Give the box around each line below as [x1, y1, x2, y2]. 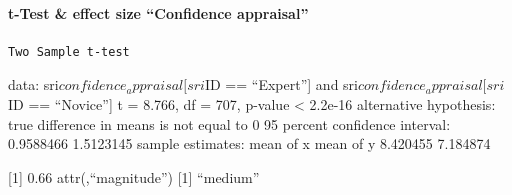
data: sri [8, 74, 59, 95]
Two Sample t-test [8, 44, 130, 59]
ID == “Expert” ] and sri [204, 74, 358, 95]
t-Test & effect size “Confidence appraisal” [8, 2, 309, 23]
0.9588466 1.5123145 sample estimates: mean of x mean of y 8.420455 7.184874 [8, 133, 491, 154]
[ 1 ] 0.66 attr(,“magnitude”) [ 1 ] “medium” [8, 166, 260, 187]
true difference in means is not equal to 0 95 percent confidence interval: [8, 113, 451, 134]
